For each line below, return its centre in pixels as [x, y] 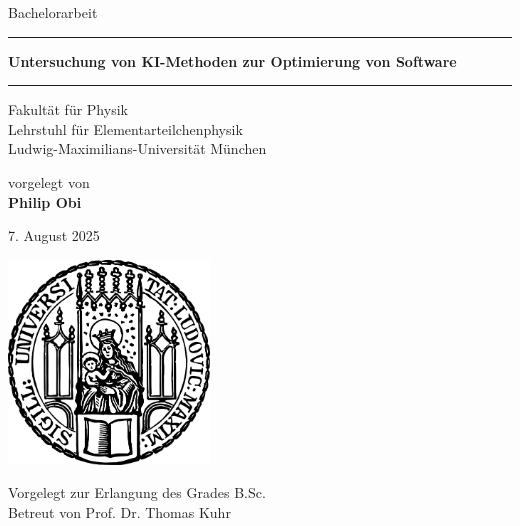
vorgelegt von [49, 181]
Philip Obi [45, 201]
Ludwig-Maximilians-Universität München [137, 148]
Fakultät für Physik [68, 109]
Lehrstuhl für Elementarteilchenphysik [125, 128]
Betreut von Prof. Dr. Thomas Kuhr [119, 511]
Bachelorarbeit [53, 12]
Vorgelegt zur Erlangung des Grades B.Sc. [137, 492]
